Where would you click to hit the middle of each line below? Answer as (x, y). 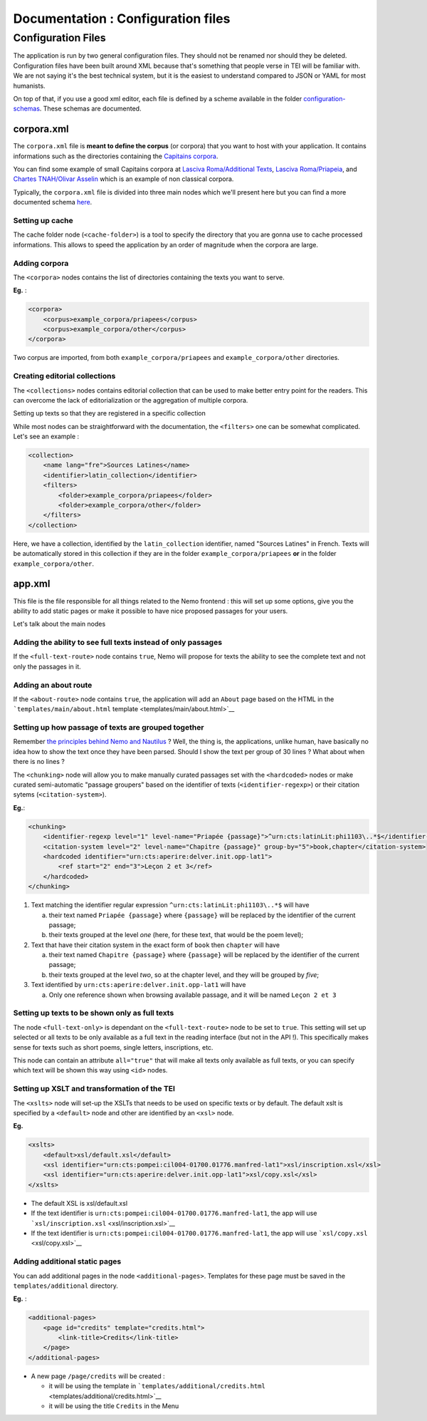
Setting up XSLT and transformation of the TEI (94, 1089)
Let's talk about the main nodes (59, 624)
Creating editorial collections (64, 376)
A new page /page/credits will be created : (98, 1376)
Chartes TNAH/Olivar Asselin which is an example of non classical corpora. (123, 179)
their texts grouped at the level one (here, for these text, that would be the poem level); (176, 935)
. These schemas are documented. (90, 109)
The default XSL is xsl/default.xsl (79, 1203)
